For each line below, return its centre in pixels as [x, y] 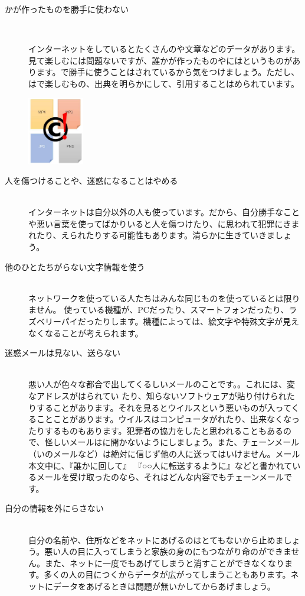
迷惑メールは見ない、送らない [63, 353]
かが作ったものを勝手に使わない [67, 9]
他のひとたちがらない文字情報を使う [75, 266]
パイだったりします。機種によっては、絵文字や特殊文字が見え [180, 321]
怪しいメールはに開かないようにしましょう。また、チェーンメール [172, 442]
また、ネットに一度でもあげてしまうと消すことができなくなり [164, 563]
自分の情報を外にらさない [54, 508]
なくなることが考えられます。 [86, 333]
